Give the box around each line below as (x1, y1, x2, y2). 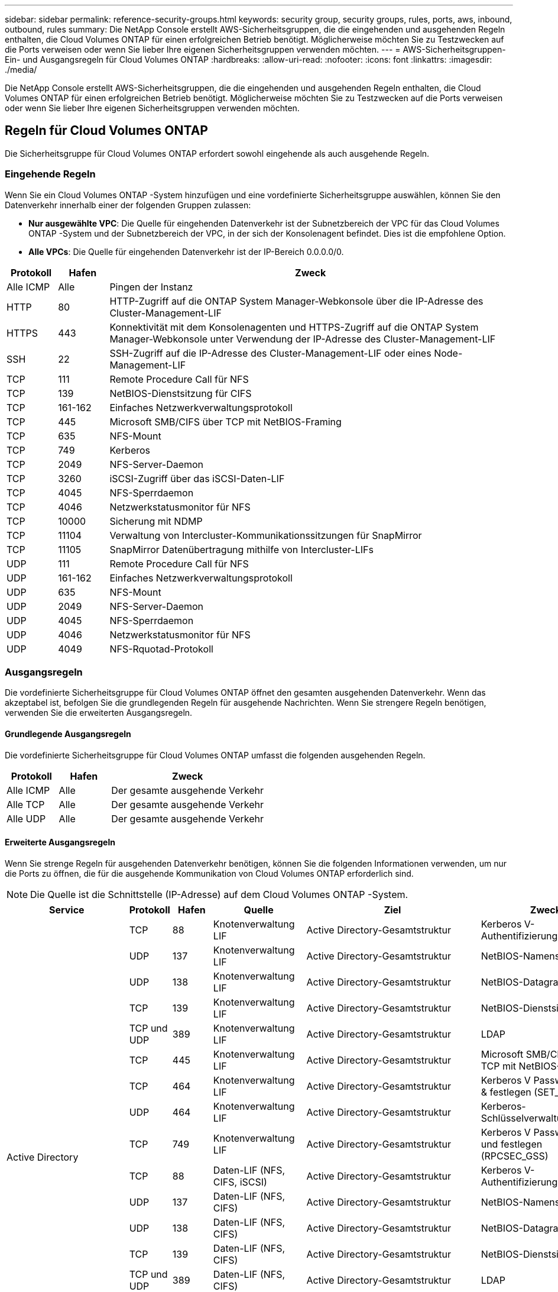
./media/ (5, 64, 37, 75)
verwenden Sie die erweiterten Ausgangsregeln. (5, 708, 193, 718)
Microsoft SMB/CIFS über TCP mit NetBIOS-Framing (109, 415, 342, 428)
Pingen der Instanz (109, 280, 193, 293)
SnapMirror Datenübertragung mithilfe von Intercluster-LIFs (109, 543, 374, 555)
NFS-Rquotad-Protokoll (109, 642, 213, 655)
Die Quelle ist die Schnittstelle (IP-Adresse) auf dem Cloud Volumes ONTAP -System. (30, 888, 408, 900)
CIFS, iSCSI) (213, 1175, 267, 1188)
